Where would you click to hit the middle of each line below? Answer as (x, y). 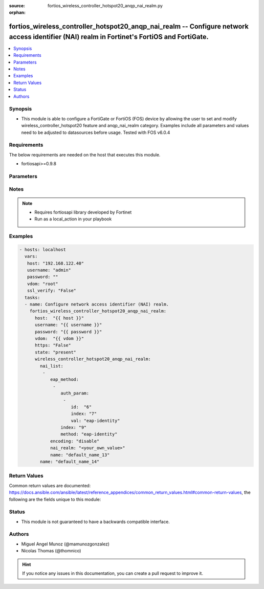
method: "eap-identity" (89, 434)
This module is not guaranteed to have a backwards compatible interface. (96, 522)
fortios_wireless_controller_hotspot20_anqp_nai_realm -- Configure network (129, 27)
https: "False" (53, 345)
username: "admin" (49, 270)
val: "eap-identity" (96, 421)
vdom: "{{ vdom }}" (59, 338)
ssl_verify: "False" (52, 291)
